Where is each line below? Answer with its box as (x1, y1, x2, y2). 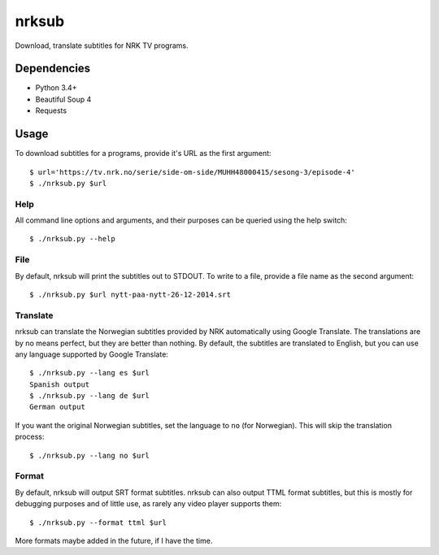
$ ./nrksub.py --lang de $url (29, 391, 150, 401)
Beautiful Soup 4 (35, 94, 92, 104)
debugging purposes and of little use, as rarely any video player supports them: (15, 499, 282, 509)
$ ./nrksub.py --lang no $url (29, 451, 150, 460)
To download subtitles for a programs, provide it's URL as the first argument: (15, 149, 272, 158)
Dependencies (15, 62, 91, 76)
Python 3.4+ (35, 83, 77, 93)
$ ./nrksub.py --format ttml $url (29, 518, 167, 527)
